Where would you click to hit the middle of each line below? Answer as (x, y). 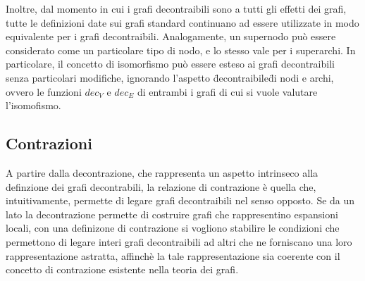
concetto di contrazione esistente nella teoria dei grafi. (122, 269)
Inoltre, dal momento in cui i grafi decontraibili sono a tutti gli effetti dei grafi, (176, 8)
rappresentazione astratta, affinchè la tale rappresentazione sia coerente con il (173, 255)
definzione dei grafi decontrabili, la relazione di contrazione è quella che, (161, 186)
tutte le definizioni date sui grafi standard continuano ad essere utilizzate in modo (182, 22)
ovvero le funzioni (44, 91)
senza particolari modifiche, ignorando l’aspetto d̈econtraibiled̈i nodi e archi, (170, 77)
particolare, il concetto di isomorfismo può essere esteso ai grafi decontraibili (170, 64)
